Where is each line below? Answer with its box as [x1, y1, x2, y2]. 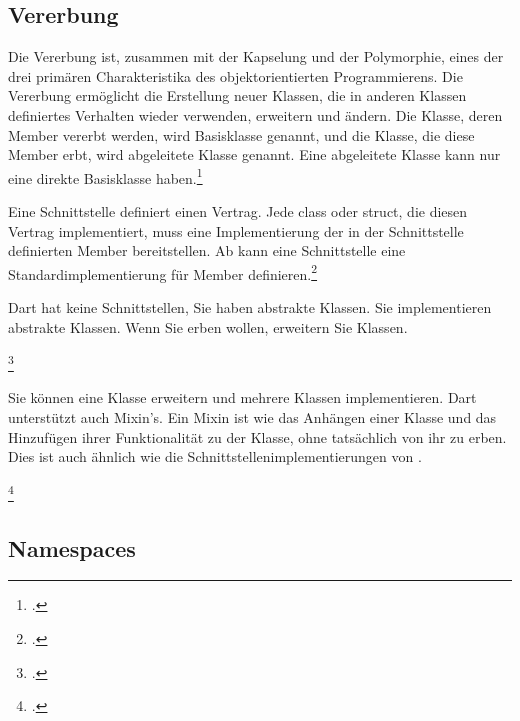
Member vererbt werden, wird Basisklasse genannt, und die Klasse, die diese [8, 124, 475, 145]
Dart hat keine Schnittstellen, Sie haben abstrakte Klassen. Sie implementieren [8, 297, 492, 318]
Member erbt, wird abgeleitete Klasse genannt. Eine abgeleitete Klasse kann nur [8, 144, 501, 165]
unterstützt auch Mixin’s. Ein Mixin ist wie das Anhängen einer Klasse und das [8, 407, 497, 428]
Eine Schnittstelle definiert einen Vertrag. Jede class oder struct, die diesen [8, 201, 468, 222]
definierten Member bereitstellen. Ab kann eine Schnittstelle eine [8, 240, 406, 261]
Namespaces [8, 532, 136, 563]
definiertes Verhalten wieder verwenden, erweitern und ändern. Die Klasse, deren [8, 104, 503, 125]
